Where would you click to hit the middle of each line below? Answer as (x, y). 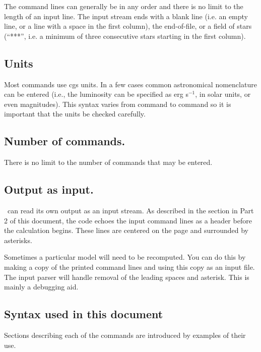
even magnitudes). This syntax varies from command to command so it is (118, 104)
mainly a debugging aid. (41, 287)
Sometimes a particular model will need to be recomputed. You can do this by (125, 257)
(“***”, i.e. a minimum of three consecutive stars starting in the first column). (125, 36)
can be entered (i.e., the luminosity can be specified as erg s (96, 94)
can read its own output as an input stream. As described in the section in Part (130, 210)
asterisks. (18, 240)
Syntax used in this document (84, 314)
